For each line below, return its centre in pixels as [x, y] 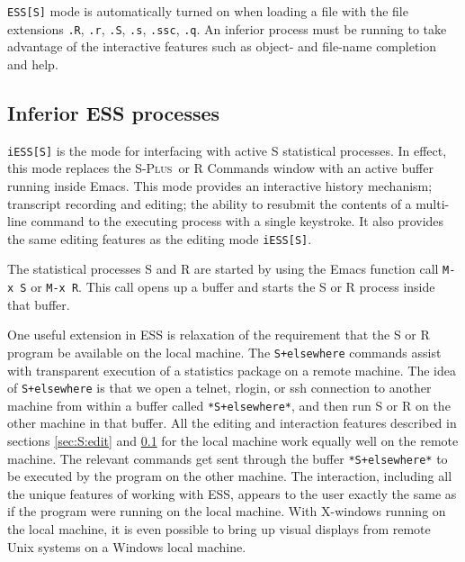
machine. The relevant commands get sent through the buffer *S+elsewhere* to [228, 458]
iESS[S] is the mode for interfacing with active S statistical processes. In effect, [227, 150]
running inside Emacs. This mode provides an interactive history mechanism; [220, 185]
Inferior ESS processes [114, 112]
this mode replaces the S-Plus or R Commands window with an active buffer [220, 168]
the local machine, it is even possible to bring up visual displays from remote [219, 529]
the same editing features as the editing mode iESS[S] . [160, 238]
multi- [433, 203]
